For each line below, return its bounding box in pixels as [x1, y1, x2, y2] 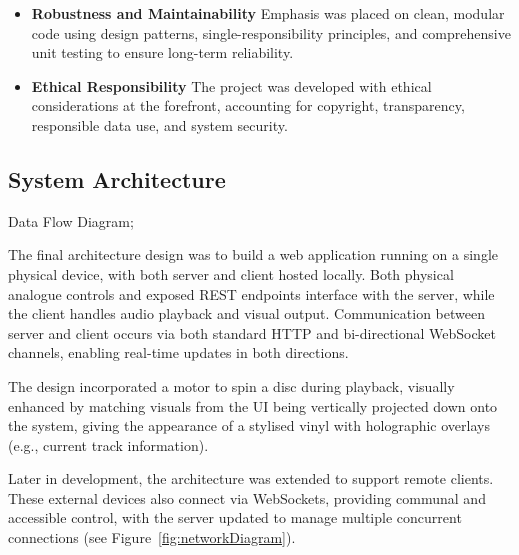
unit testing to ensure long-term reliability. [31, 42, 294, 63]
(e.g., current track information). [8, 434, 209, 455]
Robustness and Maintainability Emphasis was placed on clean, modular [31, 3, 505, 23]
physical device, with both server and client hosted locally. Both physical [8, 263, 454, 284]
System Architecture [8, 163, 226, 194]
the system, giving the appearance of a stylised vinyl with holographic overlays [8, 415, 490, 436]
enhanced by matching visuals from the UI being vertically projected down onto [8, 395, 498, 416]
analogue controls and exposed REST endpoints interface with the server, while [8, 283, 495, 304]
